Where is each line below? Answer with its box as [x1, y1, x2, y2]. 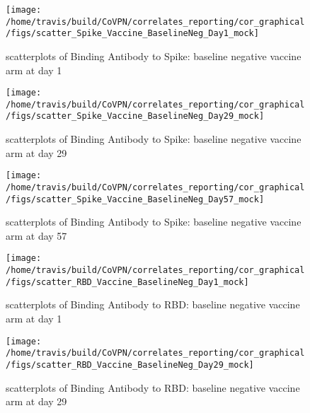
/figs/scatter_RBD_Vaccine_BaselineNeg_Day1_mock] [6, 277, 249, 287]
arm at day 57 [6, 228, 67, 243]
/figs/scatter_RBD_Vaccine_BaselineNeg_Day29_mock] [6, 359, 254, 370]
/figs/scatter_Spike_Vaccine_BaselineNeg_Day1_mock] [6, 28, 259, 39]
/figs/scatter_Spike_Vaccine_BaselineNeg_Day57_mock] [6, 194, 265, 204]
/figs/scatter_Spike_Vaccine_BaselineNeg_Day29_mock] [6, 111, 265, 122]
